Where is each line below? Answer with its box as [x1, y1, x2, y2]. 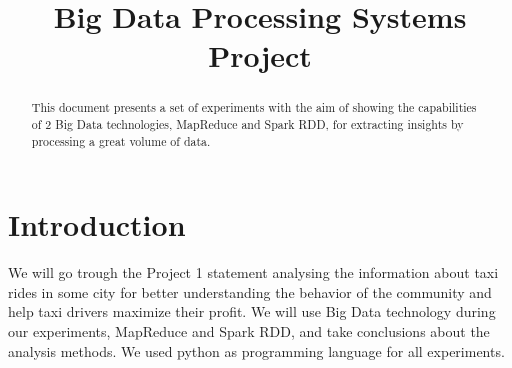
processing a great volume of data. [31, 132, 211, 149]
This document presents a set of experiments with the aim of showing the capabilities [31, 99, 477, 116]
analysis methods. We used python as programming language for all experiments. [8, 340, 505, 361]
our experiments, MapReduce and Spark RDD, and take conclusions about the [8, 321, 490, 342]
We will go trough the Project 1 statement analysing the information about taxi [8, 262, 499, 283]
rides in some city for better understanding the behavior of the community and [8, 281, 492, 302]
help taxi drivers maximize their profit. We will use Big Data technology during [8, 301, 496, 322]
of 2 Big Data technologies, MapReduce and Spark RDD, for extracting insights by [31, 116, 464, 133]
